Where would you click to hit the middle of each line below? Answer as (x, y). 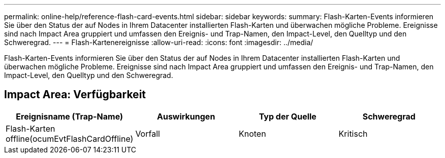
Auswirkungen (186, 116)
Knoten (252, 133)
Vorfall (148, 133)
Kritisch (353, 133)
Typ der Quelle (288, 116)
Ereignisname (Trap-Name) (70, 116)
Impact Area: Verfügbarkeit (75, 95)
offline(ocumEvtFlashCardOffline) (70, 139)
